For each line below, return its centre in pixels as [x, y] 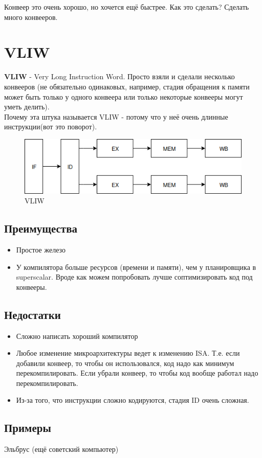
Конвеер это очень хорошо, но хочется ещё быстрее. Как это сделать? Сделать [127, 7]
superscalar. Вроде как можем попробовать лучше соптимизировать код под [134, 277]
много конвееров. [31, 17]
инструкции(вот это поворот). [51, 127]
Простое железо [41, 249]
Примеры [28, 428]
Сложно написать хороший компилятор [77, 336]
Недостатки [32, 314]
